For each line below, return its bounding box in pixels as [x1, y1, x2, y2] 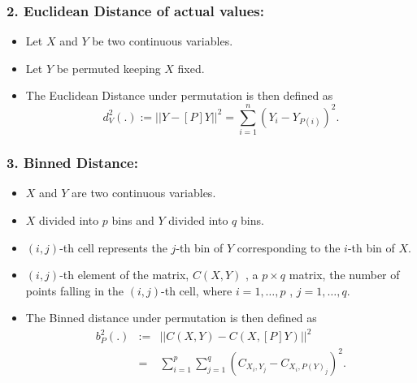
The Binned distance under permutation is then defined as [25, 309, 317, 326]
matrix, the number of [289, 266, 400, 283]
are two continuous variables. [72, 184, 216, 201]
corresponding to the [237, 239, 341, 256]
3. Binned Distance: [7, 153, 138, 173]
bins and [111, 211, 154, 228]
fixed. [177, 59, 205, 76]
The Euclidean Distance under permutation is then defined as [25, 87, 333, 104]
